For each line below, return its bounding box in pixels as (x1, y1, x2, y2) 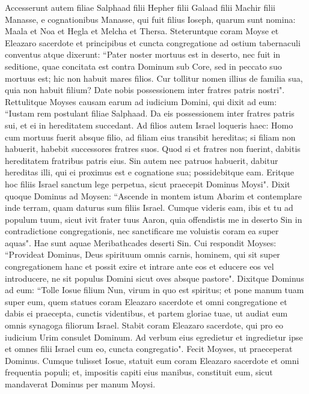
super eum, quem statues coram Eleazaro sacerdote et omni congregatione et (5, 295, 287, 308)
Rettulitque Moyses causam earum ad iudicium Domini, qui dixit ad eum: (5, 95, 277, 108)
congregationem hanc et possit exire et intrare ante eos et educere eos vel (5, 260, 274, 273)
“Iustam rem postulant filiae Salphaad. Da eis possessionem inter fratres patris (5, 107, 295, 120)
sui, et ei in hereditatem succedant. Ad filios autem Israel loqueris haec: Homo (5, 118, 293, 131)
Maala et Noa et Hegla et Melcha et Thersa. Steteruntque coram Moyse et (5, 25, 279, 37)
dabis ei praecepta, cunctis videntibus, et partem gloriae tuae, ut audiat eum (5, 307, 288, 320)
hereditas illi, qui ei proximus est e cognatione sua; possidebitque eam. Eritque (5, 166, 295, 178)
